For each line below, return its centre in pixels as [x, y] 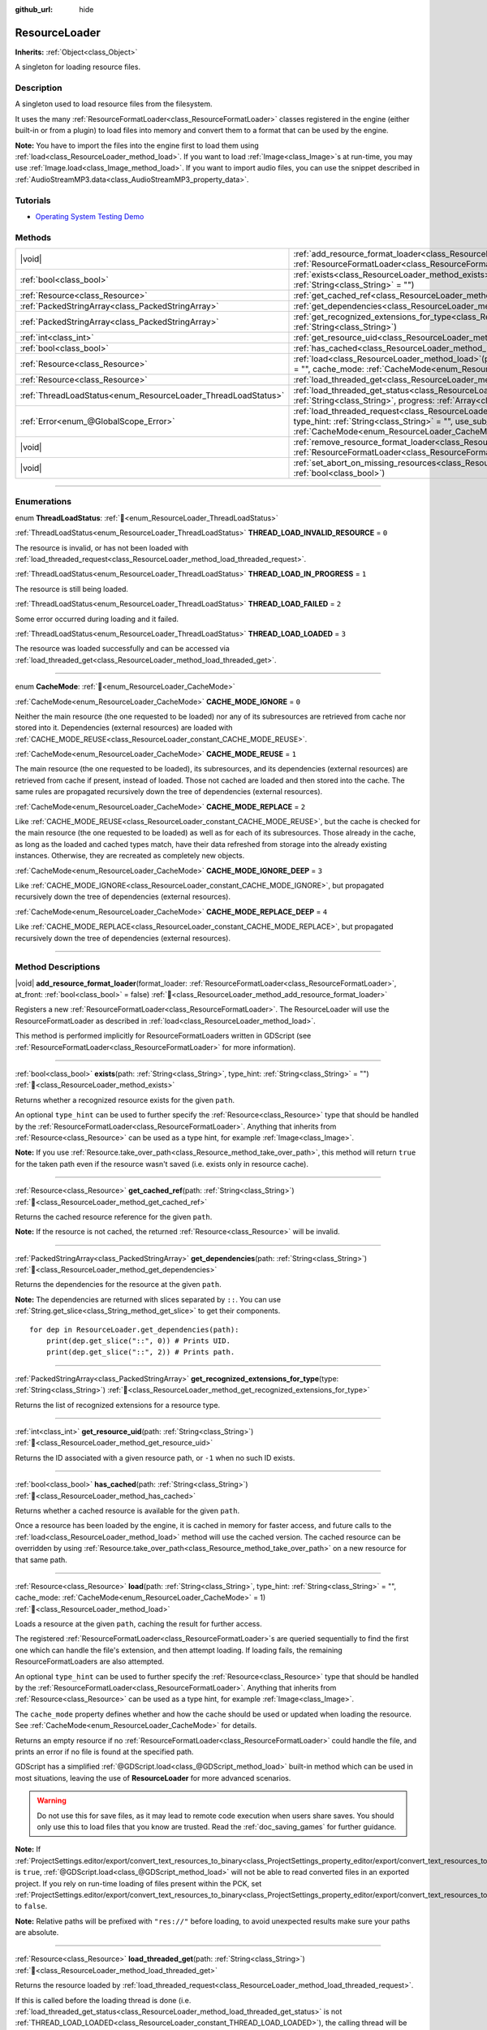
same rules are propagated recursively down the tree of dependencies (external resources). [169, 792]
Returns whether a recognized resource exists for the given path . [125, 1099]
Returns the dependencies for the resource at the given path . [119, 1285]
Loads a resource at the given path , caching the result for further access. [139, 1624]
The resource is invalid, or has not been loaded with [102, 547]
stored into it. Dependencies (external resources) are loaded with [124, 728]
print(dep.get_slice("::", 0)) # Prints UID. [138, 1341]
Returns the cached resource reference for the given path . [114, 1216]
